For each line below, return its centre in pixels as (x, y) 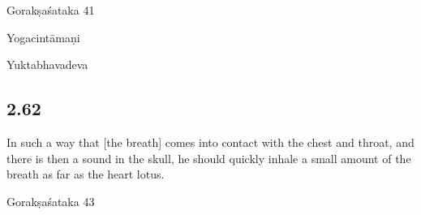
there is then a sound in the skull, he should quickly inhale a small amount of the (209, 158)
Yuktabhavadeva (47, 64)
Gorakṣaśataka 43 (51, 201)
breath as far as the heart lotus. (86, 174)
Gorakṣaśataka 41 (51, 10)
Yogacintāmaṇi (43, 37)
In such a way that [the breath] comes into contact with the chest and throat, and (210, 142)
